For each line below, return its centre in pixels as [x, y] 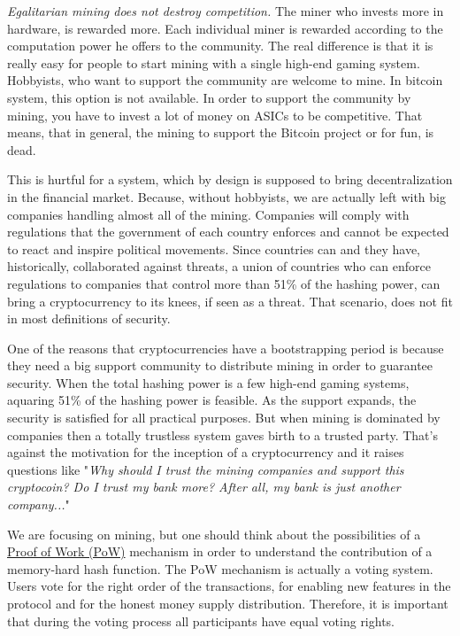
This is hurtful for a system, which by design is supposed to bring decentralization [230, 179]
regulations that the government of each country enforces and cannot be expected [228, 232]
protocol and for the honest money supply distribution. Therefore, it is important [228, 603]
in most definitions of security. [89, 318]
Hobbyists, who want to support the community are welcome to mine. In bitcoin [225, 80]
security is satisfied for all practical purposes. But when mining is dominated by [224, 418]
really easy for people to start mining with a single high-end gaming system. [214, 62]
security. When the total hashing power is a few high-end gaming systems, [208, 382]
